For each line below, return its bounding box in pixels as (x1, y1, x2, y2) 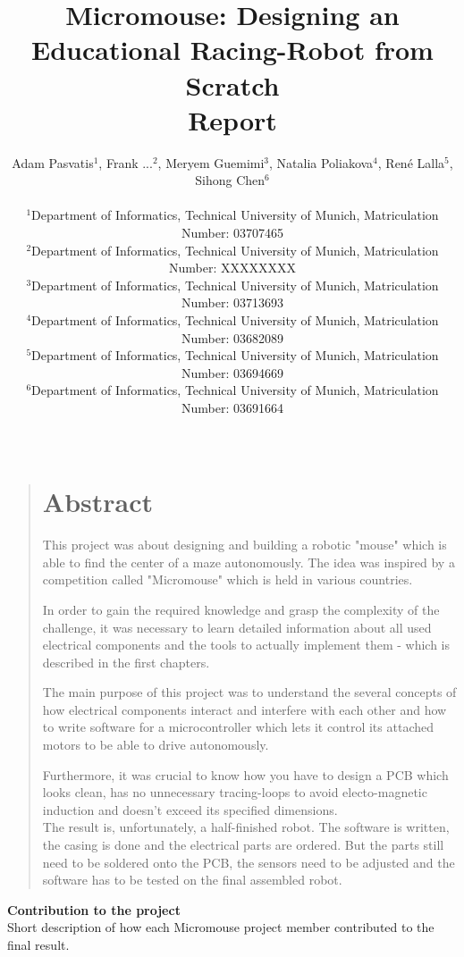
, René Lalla (377, 153, 445, 172)
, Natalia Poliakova (269, 153, 374, 172)
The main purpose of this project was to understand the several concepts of (42, 683, 457, 701)
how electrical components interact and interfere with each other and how (42, 700, 447, 718)
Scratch (185, 66, 280, 103)
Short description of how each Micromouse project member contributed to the (7, 918, 434, 936)
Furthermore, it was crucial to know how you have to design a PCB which (42, 765, 449, 784)
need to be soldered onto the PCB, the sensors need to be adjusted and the (42, 852, 455, 871)
